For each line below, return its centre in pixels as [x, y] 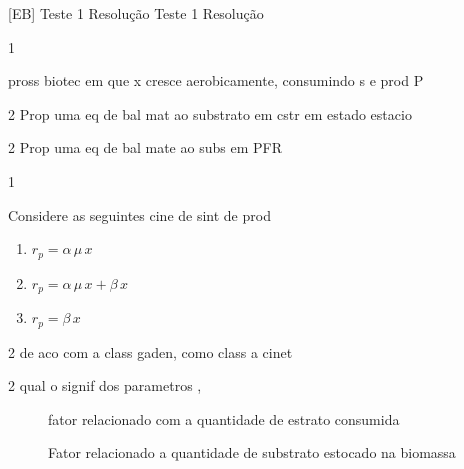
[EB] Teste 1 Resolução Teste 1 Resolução [136, 13]
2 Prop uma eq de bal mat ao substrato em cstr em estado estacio [210, 113]
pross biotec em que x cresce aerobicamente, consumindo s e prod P [216, 80]
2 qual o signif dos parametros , [105, 385]
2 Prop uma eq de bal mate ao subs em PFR [145, 147]
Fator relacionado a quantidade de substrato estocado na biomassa [252, 452]
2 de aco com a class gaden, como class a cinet [150, 351]
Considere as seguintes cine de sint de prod [139, 214]
